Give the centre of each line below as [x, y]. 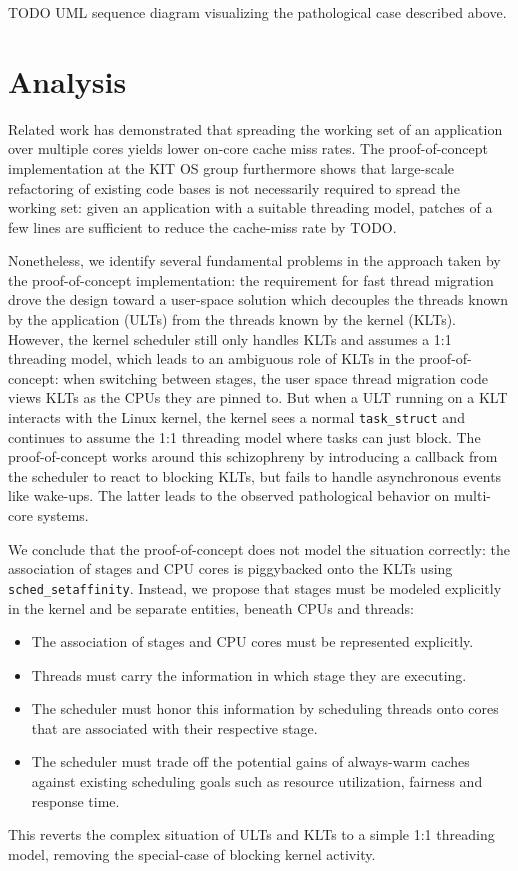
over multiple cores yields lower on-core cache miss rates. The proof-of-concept [248, 148]
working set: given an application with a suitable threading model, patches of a [250, 207]
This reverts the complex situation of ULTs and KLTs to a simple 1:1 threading [251, 834]
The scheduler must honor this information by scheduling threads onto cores [265, 708]
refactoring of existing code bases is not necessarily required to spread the [234, 187]
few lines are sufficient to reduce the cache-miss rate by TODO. [202, 226]
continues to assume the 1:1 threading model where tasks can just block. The [244, 436]
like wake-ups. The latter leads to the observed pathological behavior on [229, 495]
